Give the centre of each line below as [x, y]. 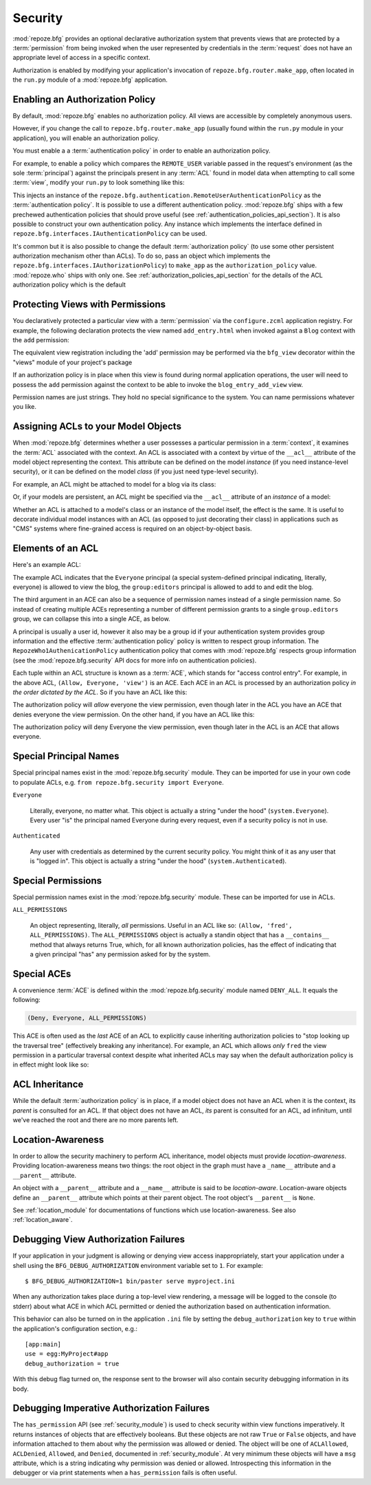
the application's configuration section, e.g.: [75, 1328]
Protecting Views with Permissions [89, 305]
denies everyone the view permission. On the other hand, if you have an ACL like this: [134, 714]
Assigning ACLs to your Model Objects [97, 426]
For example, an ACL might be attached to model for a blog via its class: [114, 484]
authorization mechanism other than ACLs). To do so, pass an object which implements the [142, 256]
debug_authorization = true [72, 1363]
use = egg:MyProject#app [67, 1354]
